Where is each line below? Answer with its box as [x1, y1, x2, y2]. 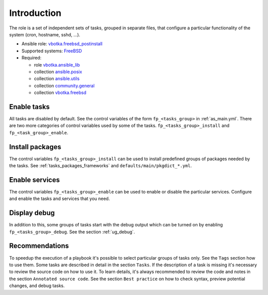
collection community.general [34, 83, 95, 89]
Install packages [9, 142, 62, 151]
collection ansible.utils [34, 76, 80, 82]
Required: [21, 55, 42, 61]
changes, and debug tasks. [9, 283, 65, 289]
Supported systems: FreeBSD [21, 48, 82, 54]
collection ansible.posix [34, 69, 82, 75]
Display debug [9, 209, 55, 217]
